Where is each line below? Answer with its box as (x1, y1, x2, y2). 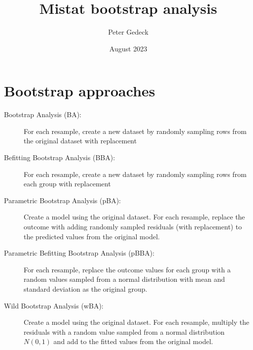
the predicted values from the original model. (24, 231, 160, 241)
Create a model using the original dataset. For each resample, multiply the (24, 317, 250, 327)
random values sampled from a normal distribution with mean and (24, 274, 225, 284)
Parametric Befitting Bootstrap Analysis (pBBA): (4, 248, 155, 258)
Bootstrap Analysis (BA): (4, 109, 81, 120)
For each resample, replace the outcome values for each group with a (24, 264, 231, 274)
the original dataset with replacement (24, 135, 137, 146)
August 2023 (109, 43, 147, 53)
